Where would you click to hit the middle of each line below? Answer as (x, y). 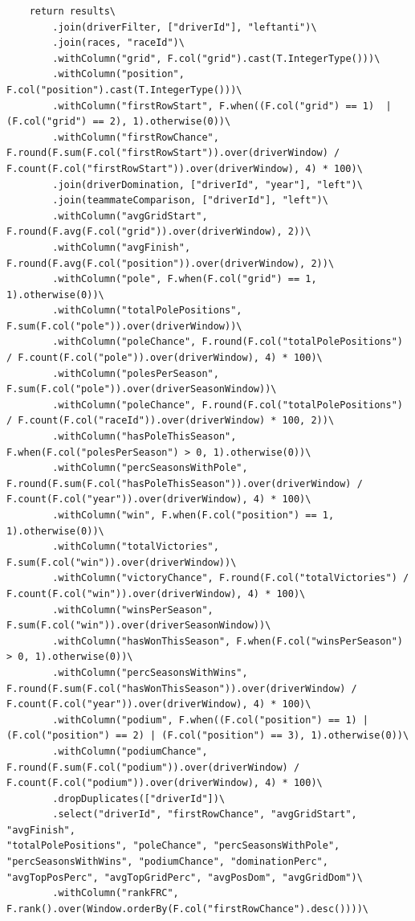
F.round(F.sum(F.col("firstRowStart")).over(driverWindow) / (173, 153)
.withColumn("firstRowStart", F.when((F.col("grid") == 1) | (222, 106)
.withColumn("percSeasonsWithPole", (150, 468)
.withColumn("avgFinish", (122, 247)
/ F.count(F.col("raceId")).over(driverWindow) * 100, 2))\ (171, 421)
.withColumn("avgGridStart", (130, 216)
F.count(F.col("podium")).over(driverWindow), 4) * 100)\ (165, 783)
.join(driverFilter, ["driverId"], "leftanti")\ (185, 27)
